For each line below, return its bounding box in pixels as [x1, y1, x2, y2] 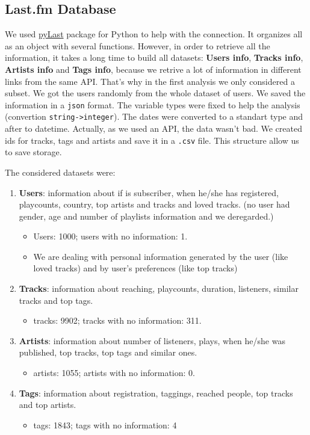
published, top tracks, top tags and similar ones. [19, 346, 197, 359]
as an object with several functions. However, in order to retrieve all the [5, 39, 270, 52]
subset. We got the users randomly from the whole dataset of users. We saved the [5, 87, 306, 99]
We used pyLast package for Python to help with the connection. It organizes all [5, 28, 303, 40]
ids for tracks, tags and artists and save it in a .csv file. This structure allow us [5, 134, 299, 146]
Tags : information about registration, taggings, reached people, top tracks [19, 386, 293, 399]
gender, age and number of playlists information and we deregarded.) [19, 209, 274, 222]
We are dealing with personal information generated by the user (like [33, 250, 288, 262]
